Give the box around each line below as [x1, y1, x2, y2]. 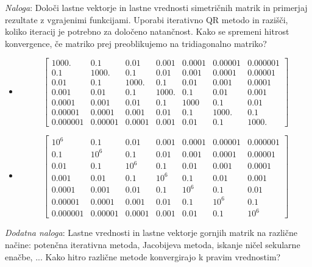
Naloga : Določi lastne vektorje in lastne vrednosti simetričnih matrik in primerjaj [5, 1, 308, 13]
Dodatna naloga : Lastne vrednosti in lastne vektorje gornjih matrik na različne [5, 226, 297, 239]
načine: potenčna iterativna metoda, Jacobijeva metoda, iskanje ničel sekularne [5, 238, 300, 251]
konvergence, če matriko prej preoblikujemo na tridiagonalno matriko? [5, 37, 267, 49]
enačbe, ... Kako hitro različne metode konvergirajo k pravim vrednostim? [5, 250, 281, 263]
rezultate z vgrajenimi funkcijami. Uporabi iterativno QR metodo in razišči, [5, 13, 288, 26]
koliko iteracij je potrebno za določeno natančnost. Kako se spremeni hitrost [5, 25, 289, 38]
